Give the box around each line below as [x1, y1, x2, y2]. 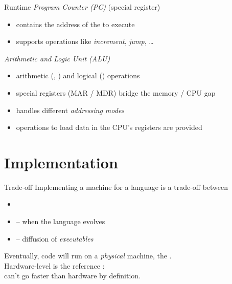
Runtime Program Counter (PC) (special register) [4, 2, 160, 12]
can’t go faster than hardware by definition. [4, 270, 141, 281]
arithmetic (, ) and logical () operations [16, 70, 140, 81]
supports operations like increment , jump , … [16, 36, 154, 47]
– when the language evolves [16, 216, 105, 227]
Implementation [4, 151, 118, 172]
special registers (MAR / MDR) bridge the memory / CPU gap [16, 87, 216, 98]
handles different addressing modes [16, 104, 125, 115]
